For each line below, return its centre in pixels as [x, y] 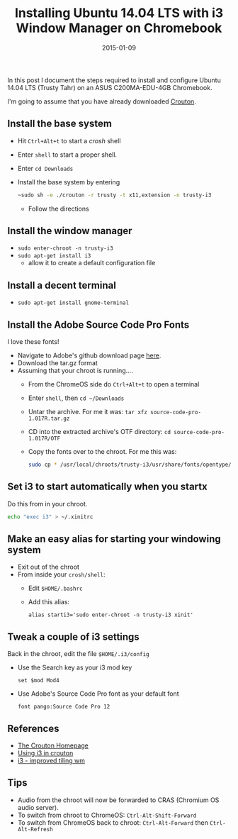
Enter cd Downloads [45, 168]
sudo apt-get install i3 [54, 256]
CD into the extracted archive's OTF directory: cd [100, 432]
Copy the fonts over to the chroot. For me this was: [102, 452]
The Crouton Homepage [53, 745]
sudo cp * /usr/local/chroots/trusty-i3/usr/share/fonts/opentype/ [130, 465]
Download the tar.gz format [57, 363]
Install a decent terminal [62, 285]
